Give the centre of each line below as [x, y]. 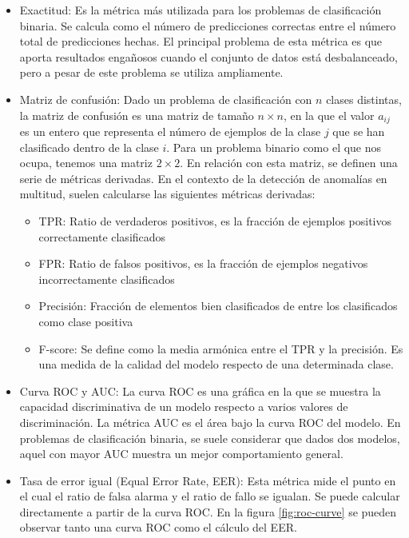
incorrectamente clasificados [107, 279]
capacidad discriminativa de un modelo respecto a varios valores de [184, 406]
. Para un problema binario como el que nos [274, 147]
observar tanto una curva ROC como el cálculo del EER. [158, 527]
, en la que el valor [329, 115]
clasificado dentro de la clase [89, 147]
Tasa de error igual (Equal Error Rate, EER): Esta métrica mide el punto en [208, 480]
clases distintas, [364, 99]
